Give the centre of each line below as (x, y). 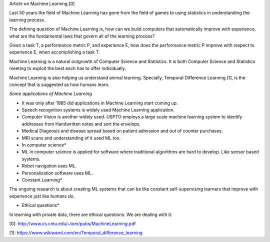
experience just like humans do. (42, 196)
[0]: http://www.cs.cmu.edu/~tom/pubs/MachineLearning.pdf (72, 223)
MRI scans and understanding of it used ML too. (71, 138)
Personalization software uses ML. (57, 173)
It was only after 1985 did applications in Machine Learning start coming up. (100, 103)
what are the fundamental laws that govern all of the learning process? (82, 36)
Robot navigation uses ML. (49, 166)
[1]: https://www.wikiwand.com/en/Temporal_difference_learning (76, 233)
